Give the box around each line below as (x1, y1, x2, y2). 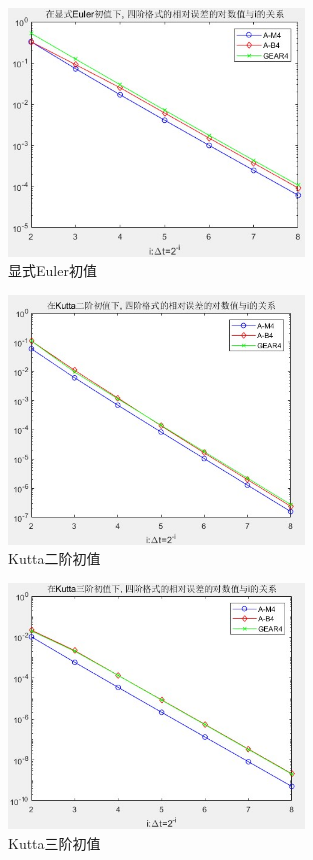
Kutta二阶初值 (8, 548, 101, 569)
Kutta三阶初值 (8, 832, 101, 853)
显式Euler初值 (8, 260, 97, 281)
